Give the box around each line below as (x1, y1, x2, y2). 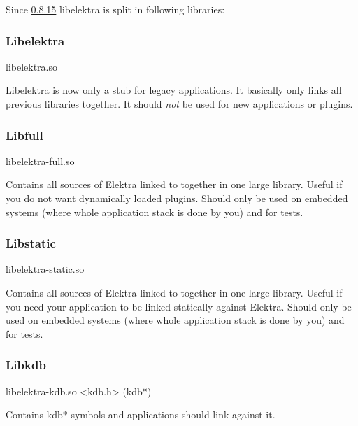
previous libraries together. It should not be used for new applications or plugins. (6, 97, 353, 111)
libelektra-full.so (6, 153, 75, 168)
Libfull (6, 126, 43, 143)
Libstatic (6, 234, 56, 252)
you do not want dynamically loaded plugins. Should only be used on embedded (6, 191, 348, 205)
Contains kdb (6, 407, 63, 422)
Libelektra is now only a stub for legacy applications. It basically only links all (6, 83, 342, 97)
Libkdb (6, 356, 46, 374)
